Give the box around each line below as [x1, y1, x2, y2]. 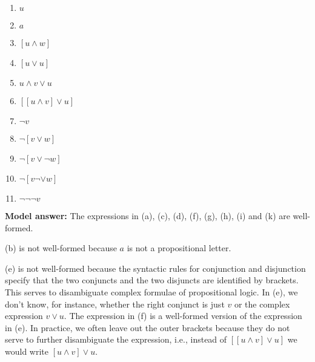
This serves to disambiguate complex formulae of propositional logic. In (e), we [5, 285, 298, 298]
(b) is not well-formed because [5, 242, 117, 254]
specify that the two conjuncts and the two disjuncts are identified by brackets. [5, 274, 299, 286]
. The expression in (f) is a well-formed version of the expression [64, 309, 302, 322]
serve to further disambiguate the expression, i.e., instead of [5, 333, 227, 346]
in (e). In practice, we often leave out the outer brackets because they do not [5, 321, 290, 334]
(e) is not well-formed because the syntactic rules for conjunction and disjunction [5, 262, 306, 274]
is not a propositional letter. [127, 242, 231, 254]
